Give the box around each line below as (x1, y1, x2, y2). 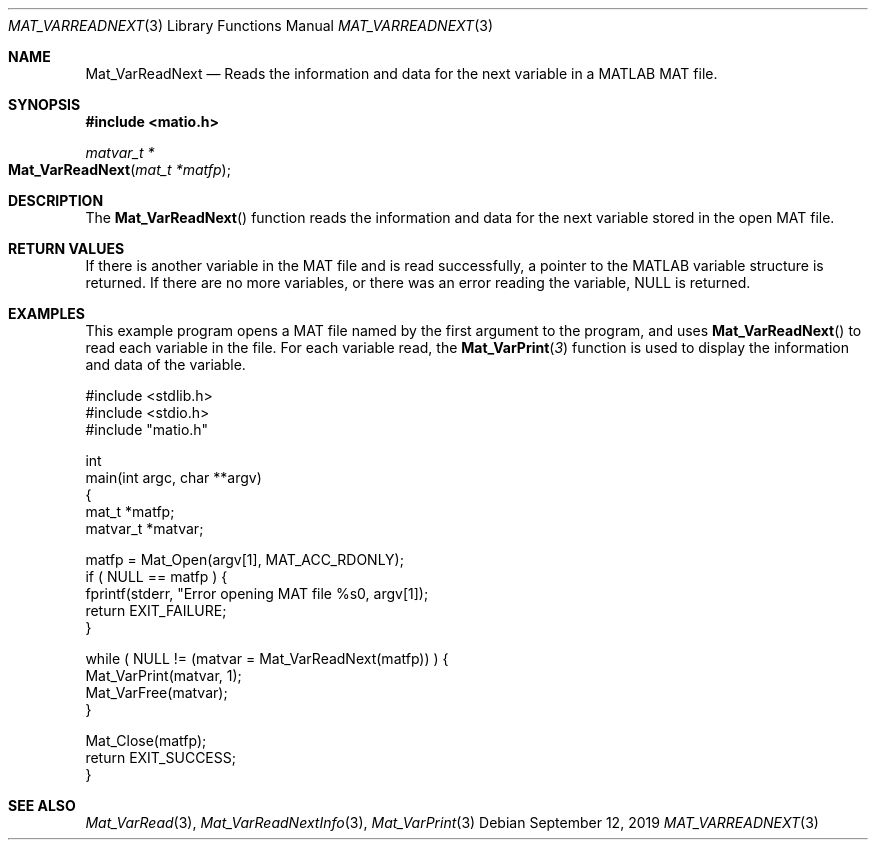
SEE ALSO (8, 797, 76, 814)
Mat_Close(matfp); (85, 732, 207, 749)
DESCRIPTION (8, 192, 104, 209)
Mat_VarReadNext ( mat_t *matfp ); (8, 161, 231, 178)
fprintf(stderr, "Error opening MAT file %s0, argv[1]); (85, 585, 429, 602)
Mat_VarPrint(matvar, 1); (85, 667, 242, 684)
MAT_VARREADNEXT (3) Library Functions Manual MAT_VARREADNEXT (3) (8, 17, 493, 34)
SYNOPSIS (8, 96, 81, 113)
